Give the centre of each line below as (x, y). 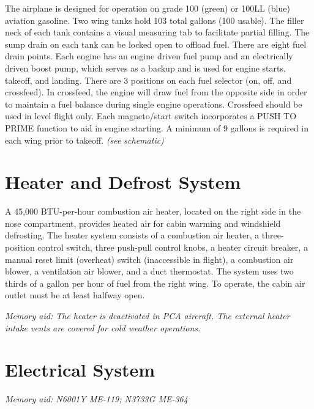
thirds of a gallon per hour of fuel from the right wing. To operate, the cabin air (155, 283)
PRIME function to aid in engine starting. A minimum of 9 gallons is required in (157, 127)
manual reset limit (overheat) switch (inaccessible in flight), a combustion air (149, 259)
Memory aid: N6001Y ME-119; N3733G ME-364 (96, 399)
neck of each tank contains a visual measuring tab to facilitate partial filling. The (157, 32)
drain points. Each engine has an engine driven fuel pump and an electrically (149, 56)
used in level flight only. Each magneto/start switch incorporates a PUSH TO (151, 116)
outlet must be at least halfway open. (75, 295)
